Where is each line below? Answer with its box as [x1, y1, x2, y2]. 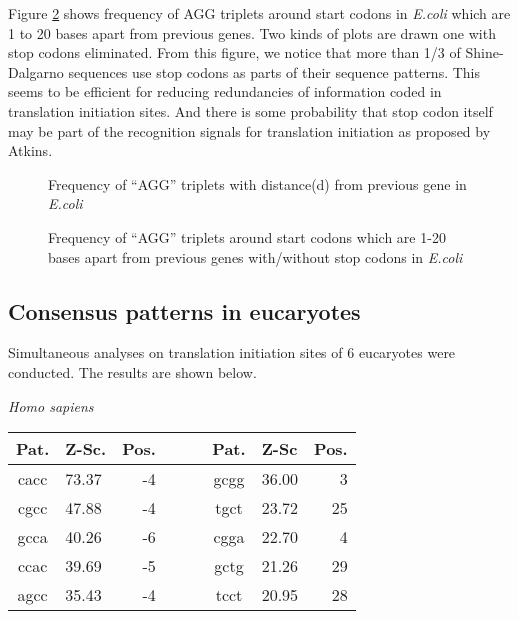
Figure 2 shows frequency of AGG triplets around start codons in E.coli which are [8, 3, 511, 23]
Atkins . [8, 140, 53, 161]
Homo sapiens [8, 395, 94, 416]
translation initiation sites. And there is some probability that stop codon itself [8, 100, 493, 121]
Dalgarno [8, 61, 64, 82]
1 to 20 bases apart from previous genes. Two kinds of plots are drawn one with [8, 22, 496, 43]
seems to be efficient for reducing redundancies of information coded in [8, 81, 442, 102]
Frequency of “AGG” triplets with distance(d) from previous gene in [48, 173, 467, 194]
